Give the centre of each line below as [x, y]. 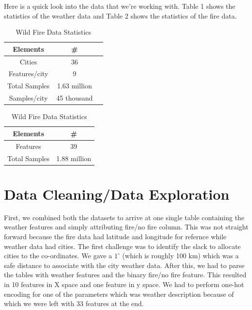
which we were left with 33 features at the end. [74, 303]
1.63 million [74, 86]
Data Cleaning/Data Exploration [117, 194]
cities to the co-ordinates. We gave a [58, 256]
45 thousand [74, 98]
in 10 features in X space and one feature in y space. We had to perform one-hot [124, 284]
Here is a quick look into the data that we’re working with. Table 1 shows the [120, 6]
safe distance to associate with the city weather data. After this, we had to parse [124, 265]
